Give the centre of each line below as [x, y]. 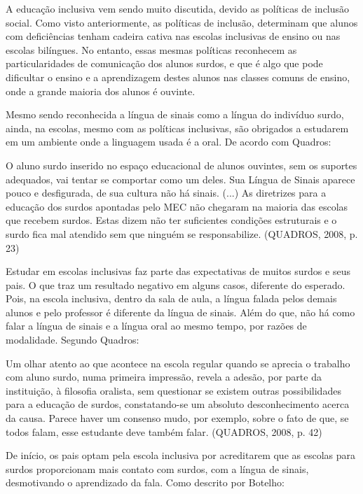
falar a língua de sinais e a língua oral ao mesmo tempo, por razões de [156, 326]
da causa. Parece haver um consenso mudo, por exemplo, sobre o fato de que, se [177, 418]
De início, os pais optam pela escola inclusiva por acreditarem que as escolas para [180, 455]
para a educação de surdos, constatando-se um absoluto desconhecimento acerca [178, 404]
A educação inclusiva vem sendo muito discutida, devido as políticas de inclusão [178, 8]
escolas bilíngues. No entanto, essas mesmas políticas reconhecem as [151, 49]
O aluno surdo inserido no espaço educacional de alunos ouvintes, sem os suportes [181, 165]
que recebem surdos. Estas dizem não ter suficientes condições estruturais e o [171, 220]
